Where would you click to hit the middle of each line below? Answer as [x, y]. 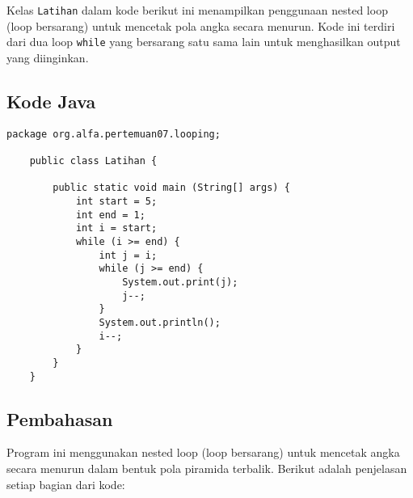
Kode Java [51, 101]
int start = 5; [116, 201]
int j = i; [128, 255]
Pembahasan [60, 418]
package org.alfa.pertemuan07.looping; [114, 134]
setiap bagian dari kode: [66, 484]
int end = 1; [110, 215]
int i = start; [116, 228]
